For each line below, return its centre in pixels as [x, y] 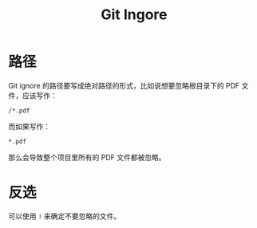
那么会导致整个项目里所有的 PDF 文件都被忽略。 [87, 157]
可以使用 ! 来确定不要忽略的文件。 [65, 216]
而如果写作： [29, 126]
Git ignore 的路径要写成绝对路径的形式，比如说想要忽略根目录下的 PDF [124, 85]
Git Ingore [134, 15]
